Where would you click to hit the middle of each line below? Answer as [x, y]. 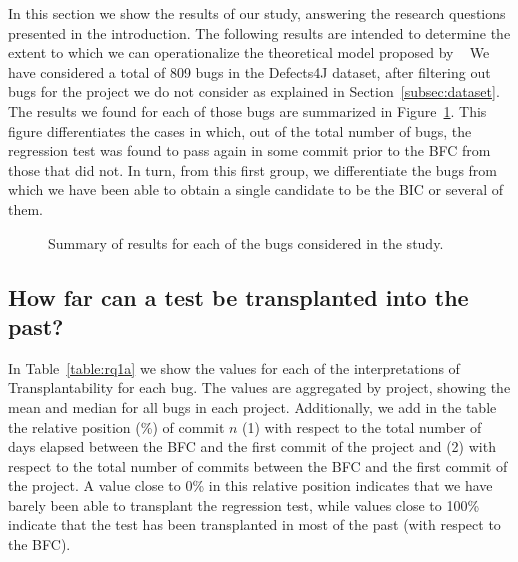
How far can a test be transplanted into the [238, 296]
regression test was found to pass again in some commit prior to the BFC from [249, 150]
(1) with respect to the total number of [362, 426]
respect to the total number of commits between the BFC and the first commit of [258, 465]
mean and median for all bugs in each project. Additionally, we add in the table [252, 406]
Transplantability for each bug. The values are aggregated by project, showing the [259, 387]
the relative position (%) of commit [116, 426]
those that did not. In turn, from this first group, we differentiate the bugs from [253, 169]
